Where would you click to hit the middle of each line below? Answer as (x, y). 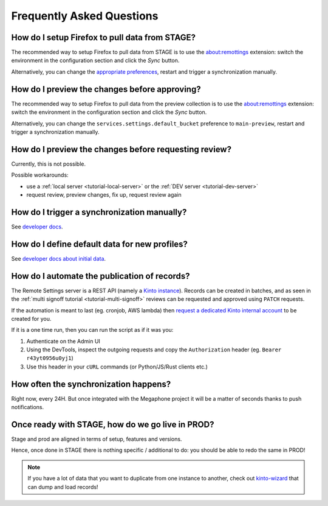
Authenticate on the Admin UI (63, 341)
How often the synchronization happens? (91, 384)
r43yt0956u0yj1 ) (50, 358)
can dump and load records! (63, 487)
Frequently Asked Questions (85, 16)
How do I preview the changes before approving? (106, 89)
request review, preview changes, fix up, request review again (104, 195)
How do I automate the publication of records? (101, 276)
